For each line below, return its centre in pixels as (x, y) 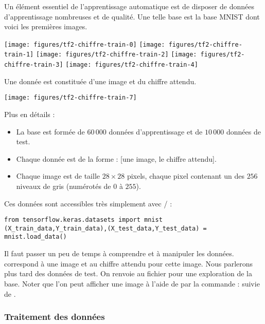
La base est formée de (50, 131)
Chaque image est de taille (58, 176)
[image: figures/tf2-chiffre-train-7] (70, 98)
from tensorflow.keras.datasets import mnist (83, 220)
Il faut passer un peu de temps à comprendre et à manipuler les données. (119, 253)
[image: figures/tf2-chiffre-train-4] (132, 65)
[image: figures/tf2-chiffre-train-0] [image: (85, 44)
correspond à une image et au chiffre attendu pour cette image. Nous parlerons (129, 263)
